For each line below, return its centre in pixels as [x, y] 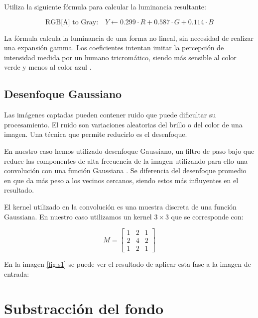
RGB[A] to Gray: [72, 22]
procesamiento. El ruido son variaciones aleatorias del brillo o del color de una [123, 124]
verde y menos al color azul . [48, 67]
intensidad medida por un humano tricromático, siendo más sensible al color [120, 57]
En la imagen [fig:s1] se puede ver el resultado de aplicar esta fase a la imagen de [128, 264]
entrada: [17, 273]
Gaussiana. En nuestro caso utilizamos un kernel [78, 216]
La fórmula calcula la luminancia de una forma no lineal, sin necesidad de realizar [129, 38]
